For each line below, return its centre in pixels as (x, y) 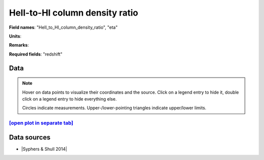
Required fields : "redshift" (36, 54)
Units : (15, 36)
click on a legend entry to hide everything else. (69, 99)
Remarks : (19, 45)
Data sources (30, 137)
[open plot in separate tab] (41, 123)
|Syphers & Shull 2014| (44, 149)
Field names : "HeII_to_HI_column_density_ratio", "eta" (63, 27)
